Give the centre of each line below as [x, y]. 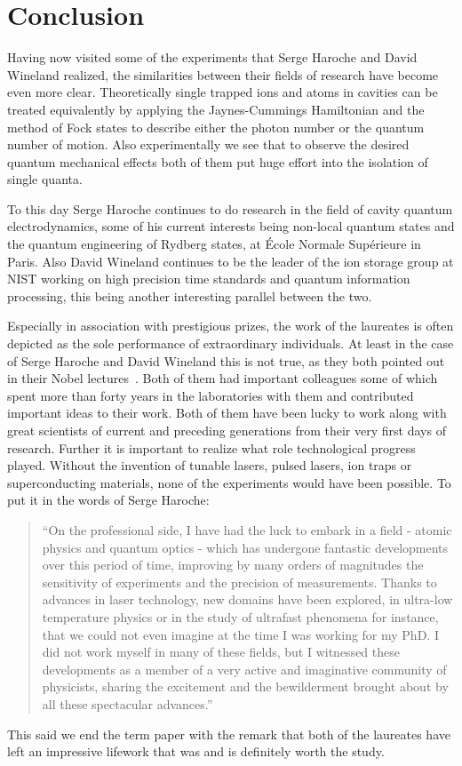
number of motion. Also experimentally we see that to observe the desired [208, 144]
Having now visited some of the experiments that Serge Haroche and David [212, 57]
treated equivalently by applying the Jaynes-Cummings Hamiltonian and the [216, 109]
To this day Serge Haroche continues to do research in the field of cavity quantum [230, 208]
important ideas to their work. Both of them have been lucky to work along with [227, 413]
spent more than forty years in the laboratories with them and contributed [211, 395]
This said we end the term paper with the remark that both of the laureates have [229, 734]
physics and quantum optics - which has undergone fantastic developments [245, 547]
